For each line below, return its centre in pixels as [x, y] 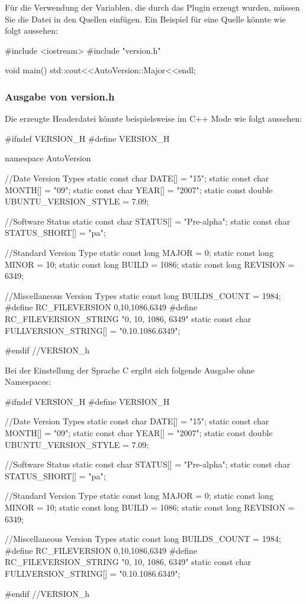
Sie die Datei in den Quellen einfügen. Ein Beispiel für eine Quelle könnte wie [145, 19]
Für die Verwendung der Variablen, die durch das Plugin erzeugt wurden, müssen [152, 7]
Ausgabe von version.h [60, 96]
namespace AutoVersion [48, 158]
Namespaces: [28, 381]
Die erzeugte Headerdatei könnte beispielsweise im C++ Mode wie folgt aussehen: [154, 118]
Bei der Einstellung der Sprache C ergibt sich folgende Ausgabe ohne [130, 370]
